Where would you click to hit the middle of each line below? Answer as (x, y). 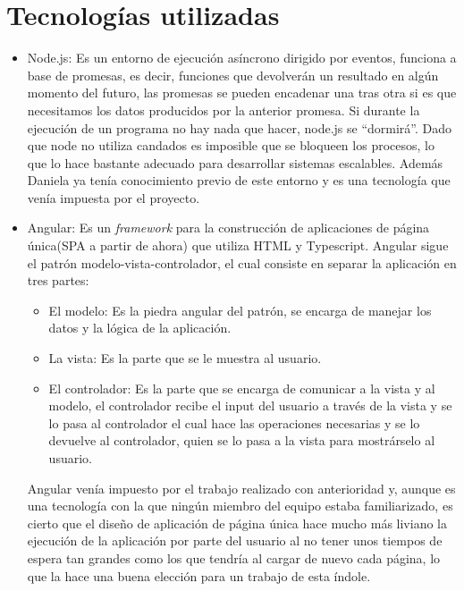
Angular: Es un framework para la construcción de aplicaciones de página (228, 228)
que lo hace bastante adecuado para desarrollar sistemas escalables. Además (235, 162)
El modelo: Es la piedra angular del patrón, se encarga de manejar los (240, 310)
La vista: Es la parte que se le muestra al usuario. (185, 358)
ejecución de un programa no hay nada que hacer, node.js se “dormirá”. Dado (240, 127)
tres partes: (58, 280)
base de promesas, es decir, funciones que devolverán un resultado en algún (233, 75)
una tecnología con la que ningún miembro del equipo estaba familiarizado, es (240, 506)
